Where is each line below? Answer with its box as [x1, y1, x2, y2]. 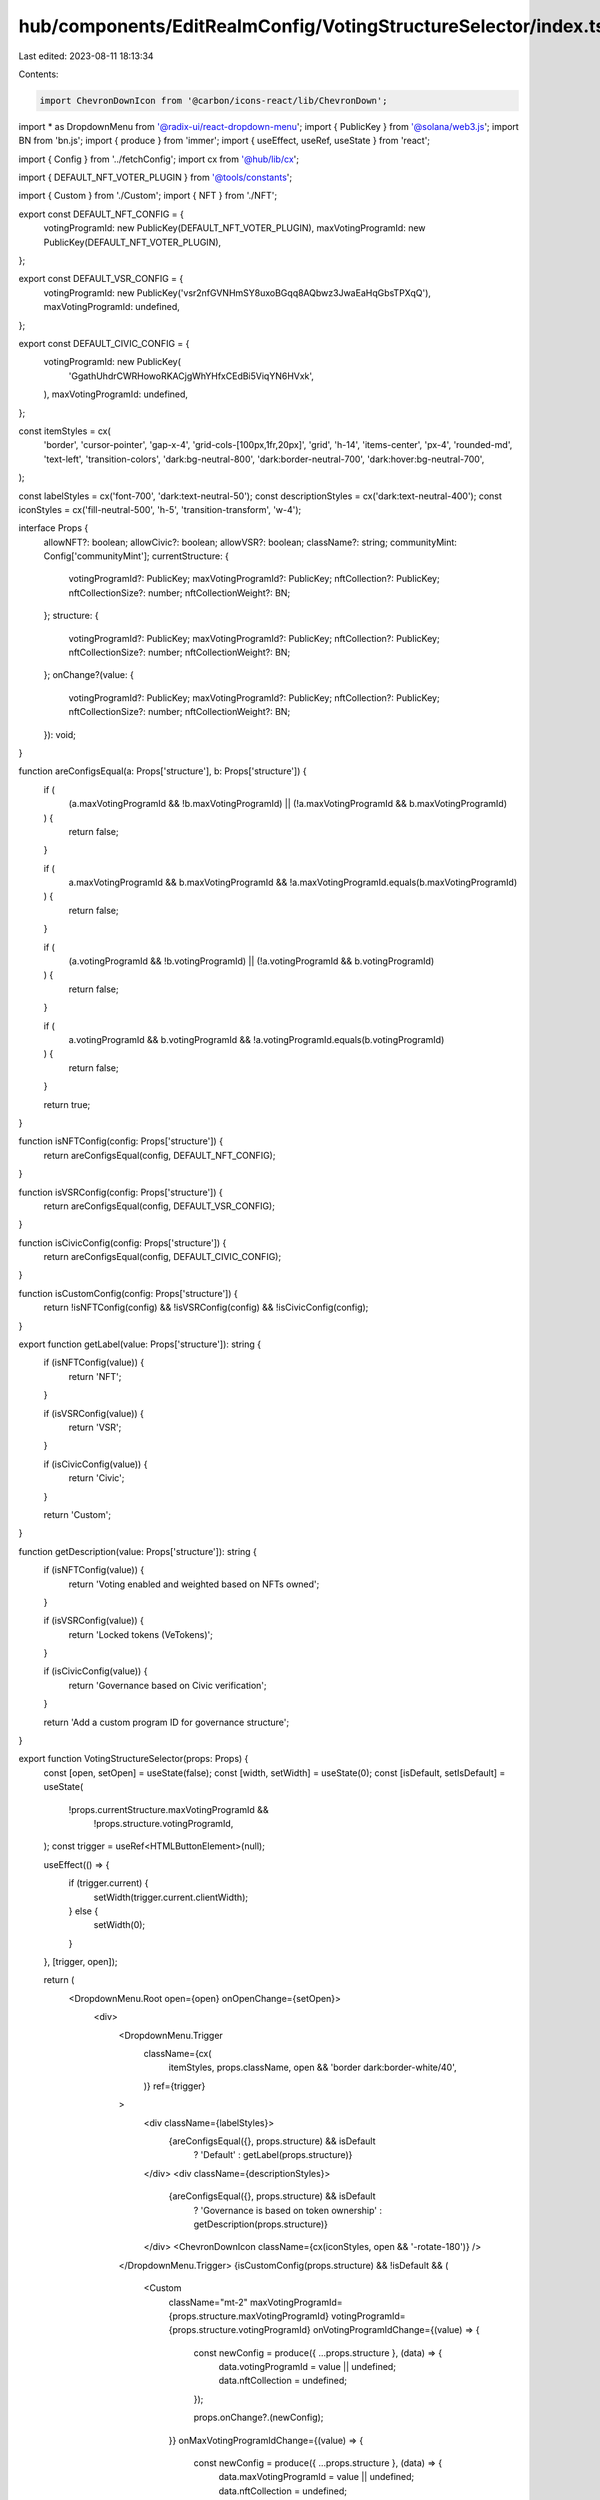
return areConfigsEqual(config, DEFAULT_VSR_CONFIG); [43, 1200, 275, 1212]
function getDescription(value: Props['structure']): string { [18, 1545, 257, 1557]
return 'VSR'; [68, 1421, 122, 1433]
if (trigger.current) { [68, 1877, 149, 1889]
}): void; [43, 728, 77, 740]
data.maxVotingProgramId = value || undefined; [218, 2471, 415, 2483]
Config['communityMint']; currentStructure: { [43, 550, 230, 562]
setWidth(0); [93, 1919, 146, 1931]
